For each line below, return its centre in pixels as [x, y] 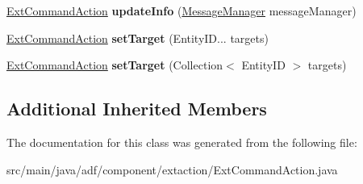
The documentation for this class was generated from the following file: [182, 142]
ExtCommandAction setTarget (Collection [115, 65]
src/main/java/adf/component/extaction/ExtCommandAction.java [172, 169]
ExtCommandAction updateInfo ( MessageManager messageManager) [181, 10]
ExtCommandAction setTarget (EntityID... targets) [138, 38]
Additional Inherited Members [137, 109]
